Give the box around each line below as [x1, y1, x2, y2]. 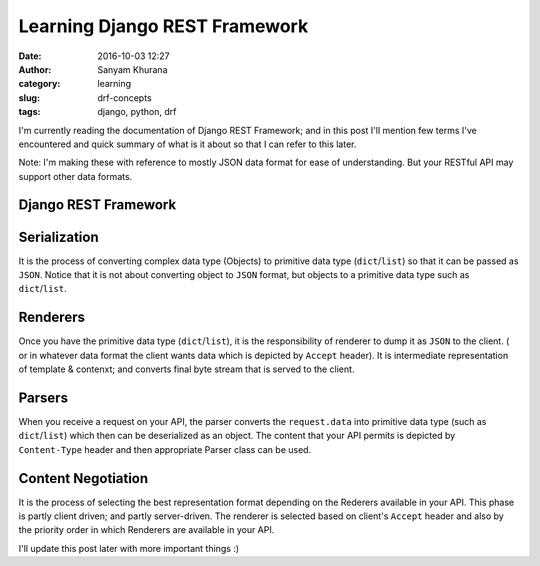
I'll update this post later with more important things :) [18, 542, 240, 554]
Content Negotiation [18, 470, 149, 487]
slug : [18, 91, 40, 104]
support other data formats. [18, 170, 133, 182]
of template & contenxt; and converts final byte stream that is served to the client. [18, 363, 355, 375]
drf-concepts [97, 91, 152, 104]
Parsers [18, 389, 69, 406]
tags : [18, 106, 41, 118]
